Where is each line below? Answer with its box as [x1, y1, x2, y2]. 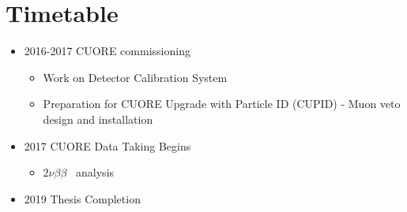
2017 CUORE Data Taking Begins [24, 137, 191, 154]
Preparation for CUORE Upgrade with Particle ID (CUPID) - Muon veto [43, 95, 401, 112]
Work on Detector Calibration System [43, 69, 228, 85]
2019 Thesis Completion [24, 190, 141, 206]
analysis [76, 164, 115, 180]
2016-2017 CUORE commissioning [24, 43, 190, 59]
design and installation [43, 110, 153, 127]
